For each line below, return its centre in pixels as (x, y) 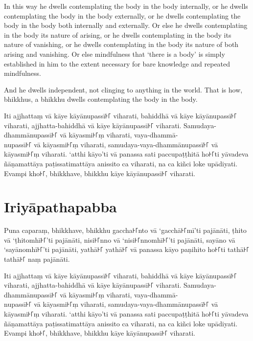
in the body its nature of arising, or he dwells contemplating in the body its (118, 34)
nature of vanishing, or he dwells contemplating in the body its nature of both (121, 44)
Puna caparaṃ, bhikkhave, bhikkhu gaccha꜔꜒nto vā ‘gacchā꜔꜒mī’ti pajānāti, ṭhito (125, 230)
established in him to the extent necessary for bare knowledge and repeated (117, 63)
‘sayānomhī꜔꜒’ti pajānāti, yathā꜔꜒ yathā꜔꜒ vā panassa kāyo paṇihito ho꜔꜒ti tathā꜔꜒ (127, 249)
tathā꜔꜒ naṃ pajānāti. (37, 259)
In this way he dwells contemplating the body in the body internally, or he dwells (126, 6)
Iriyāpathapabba (60, 207)
